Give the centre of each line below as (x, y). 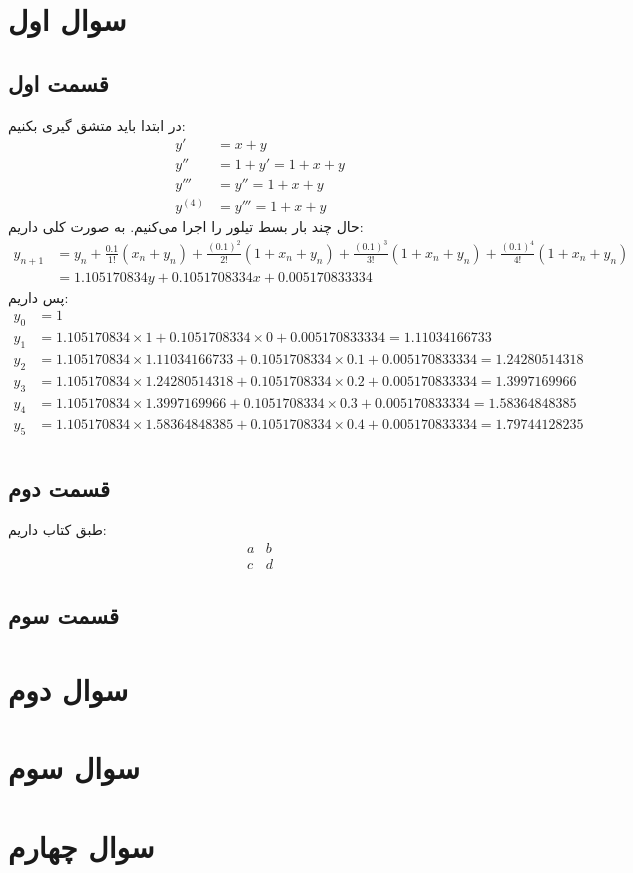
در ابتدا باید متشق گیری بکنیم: (97, 124)
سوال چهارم (81, 845)
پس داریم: (38, 296)
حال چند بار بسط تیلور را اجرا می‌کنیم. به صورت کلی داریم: (186, 226)
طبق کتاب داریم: (57, 529)
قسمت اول (58, 82)
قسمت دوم (59, 487)
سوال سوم (74, 767)
